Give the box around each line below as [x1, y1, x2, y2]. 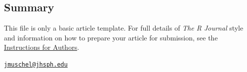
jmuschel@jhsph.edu [4, 61, 68, 68]
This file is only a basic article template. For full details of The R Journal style [4, 23, 244, 33]
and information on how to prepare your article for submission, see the [4, 32, 218, 42]
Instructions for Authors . [4, 42, 80, 52]
